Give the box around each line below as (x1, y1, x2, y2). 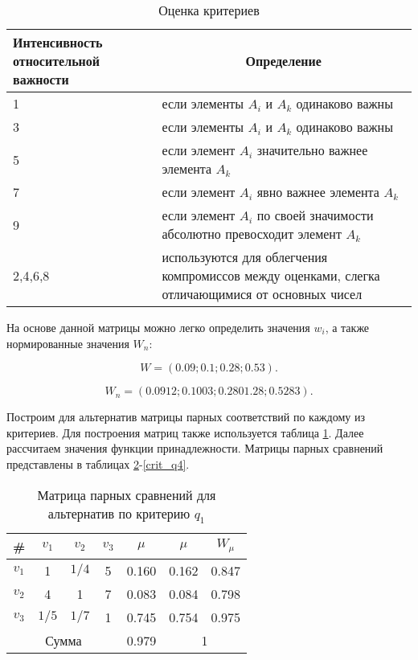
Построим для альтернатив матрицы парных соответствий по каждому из (6, 408, 365, 425)
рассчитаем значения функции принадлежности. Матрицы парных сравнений (6, 440, 383, 457)
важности (13, 70, 69, 88)
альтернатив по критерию (47, 503, 191, 523)
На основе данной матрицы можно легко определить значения (6, 319, 310, 335)
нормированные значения (6, 334, 129, 351)
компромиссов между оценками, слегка (162, 266, 380, 285)
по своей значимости (256, 206, 374, 224)
